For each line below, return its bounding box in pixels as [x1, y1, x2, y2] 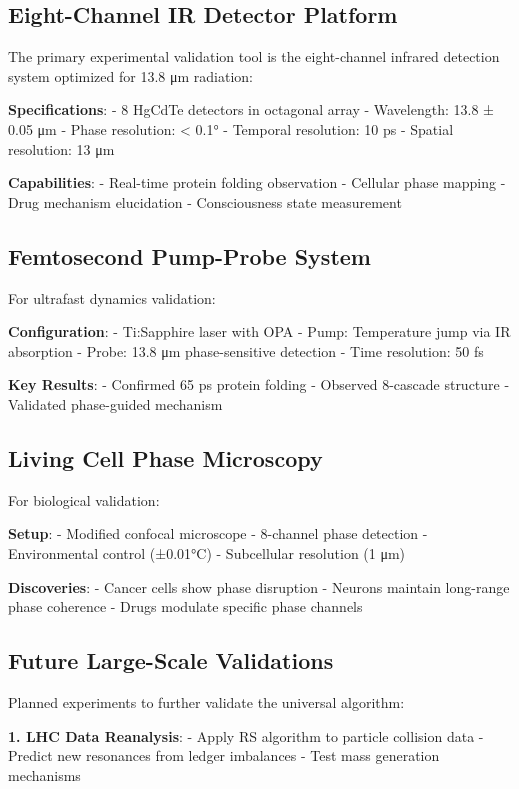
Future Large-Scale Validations [8, 645, 334, 676]
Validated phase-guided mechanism [8, 393, 223, 414]
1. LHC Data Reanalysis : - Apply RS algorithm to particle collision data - [8, 725, 484, 746]
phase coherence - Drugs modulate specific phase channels [8, 596, 363, 617]
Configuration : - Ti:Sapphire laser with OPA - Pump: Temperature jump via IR [8, 321, 511, 342]
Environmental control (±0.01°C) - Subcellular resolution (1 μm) [8, 542, 406, 563]
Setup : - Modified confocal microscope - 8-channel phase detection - [8, 523, 428, 544]
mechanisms [8, 764, 81, 785]
